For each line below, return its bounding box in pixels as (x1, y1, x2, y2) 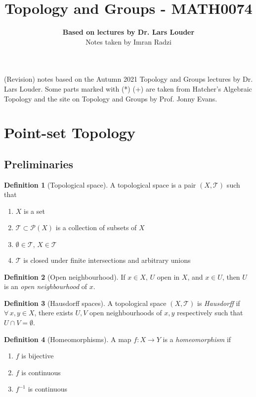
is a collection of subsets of (55, 222, 137, 233)
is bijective (21, 350, 54, 361)
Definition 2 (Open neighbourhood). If (4, 271, 126, 282)
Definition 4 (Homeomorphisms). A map (4, 334, 131, 344)
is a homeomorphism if (163, 334, 231, 344)
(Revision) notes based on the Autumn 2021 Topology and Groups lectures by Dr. (4, 74, 253, 84)
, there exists (34, 307, 73, 318)
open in (157, 271, 180, 282)
